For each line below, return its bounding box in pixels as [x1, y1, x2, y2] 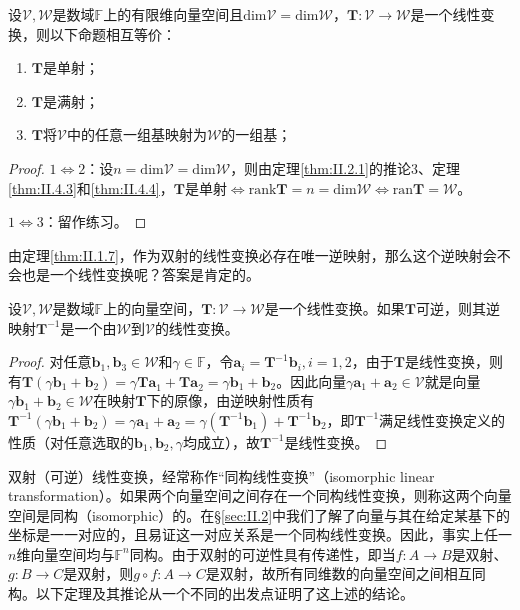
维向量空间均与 [16, 543, 115, 564]
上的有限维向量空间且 [103, 4, 244, 24]
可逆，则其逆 [415, 297, 500, 318]
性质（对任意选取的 [8, 431, 134, 452]
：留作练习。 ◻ [43, 211, 147, 232]
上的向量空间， [103, 297, 202, 318]
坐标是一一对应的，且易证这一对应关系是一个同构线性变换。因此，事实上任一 [8, 524, 512, 545]
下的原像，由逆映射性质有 [146, 390, 315, 411]
